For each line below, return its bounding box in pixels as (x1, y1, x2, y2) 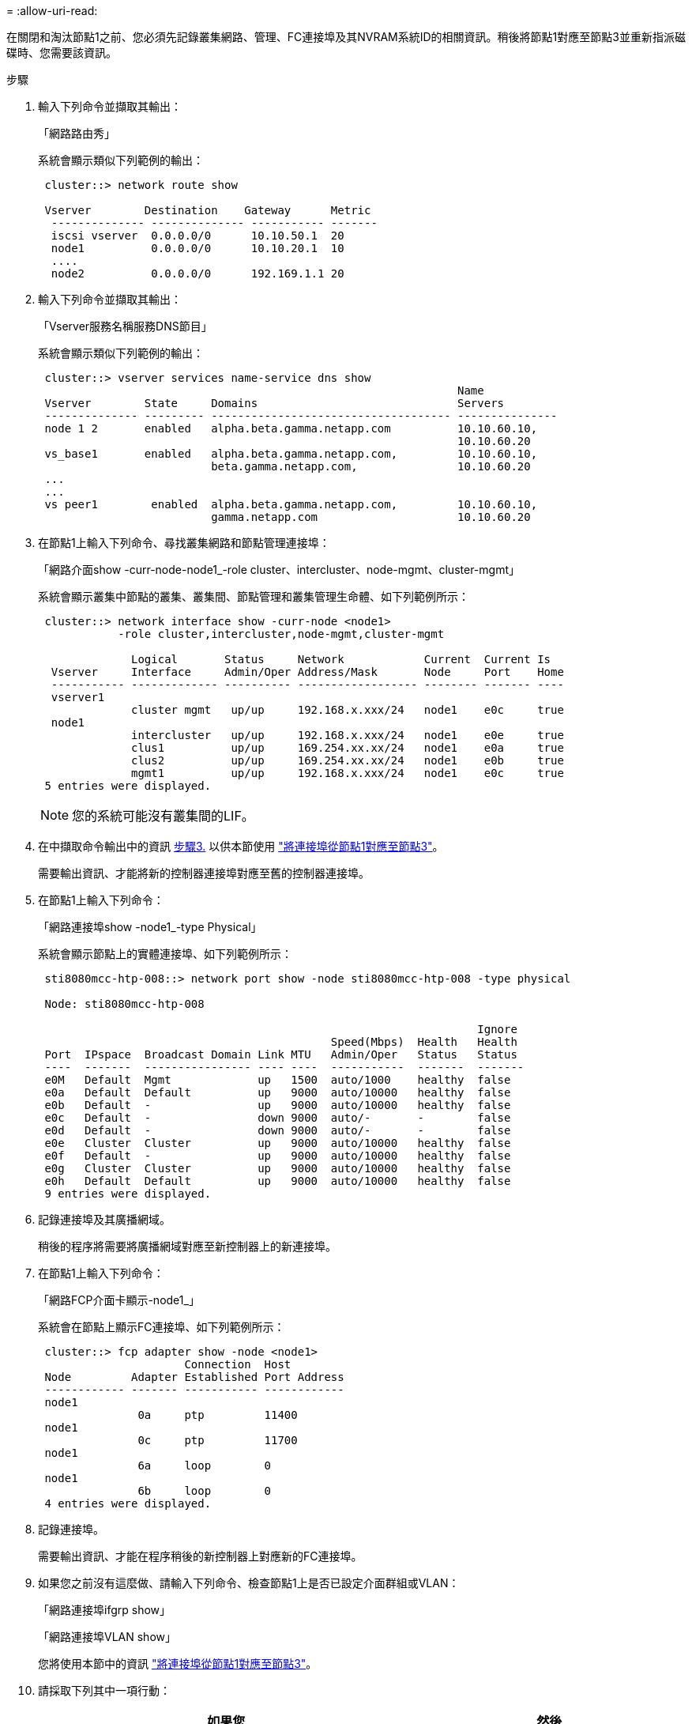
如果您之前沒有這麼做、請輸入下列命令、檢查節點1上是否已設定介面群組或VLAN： (38, 1576, 460, 1590)
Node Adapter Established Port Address (44, 1371, 344, 1383)
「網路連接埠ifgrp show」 (38, 1603, 171, 1616)
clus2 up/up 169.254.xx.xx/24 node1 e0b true (131, 754, 564, 767)
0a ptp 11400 (137, 1409, 298, 1421)
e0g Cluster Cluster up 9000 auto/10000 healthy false (44, 1162, 511, 1175)
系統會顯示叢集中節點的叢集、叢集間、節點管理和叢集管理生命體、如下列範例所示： (38, 590, 469, 603)
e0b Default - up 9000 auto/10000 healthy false (44, 1099, 511, 1111)
